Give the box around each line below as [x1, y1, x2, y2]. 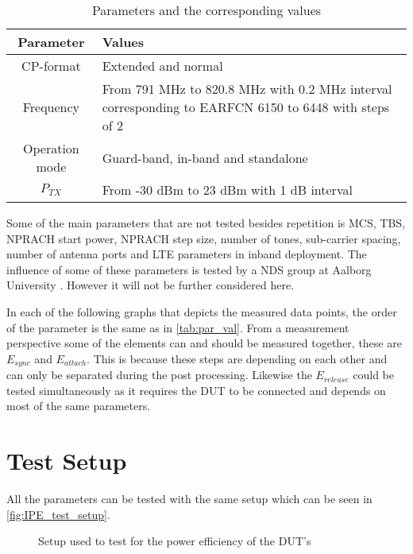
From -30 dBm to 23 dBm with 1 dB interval [102, 180, 353, 199]
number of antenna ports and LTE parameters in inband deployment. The [6, 246, 367, 262]
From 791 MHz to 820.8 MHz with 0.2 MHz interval [102, 79, 392, 98]
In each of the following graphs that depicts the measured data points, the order [6, 303, 397, 320]
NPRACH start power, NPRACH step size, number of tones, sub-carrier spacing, [6, 230, 401, 246]
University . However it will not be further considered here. [6, 277, 295, 293]
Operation [22, 139, 79, 157]
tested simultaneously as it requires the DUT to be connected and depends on [6, 382, 386, 398]
